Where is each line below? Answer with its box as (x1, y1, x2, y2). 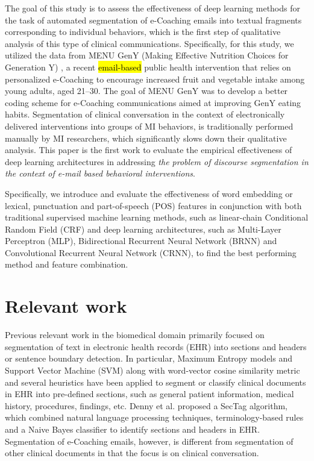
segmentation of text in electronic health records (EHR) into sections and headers (5, 340, 307, 353)
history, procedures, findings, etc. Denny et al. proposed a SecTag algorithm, (5, 399, 287, 412)
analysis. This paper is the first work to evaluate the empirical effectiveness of (5, 143, 292, 156)
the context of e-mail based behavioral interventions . (5, 167, 195, 180)
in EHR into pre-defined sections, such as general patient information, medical (5, 387, 294, 400)
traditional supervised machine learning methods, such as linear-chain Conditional (5, 211, 309, 224)
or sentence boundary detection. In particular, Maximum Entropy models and (5, 352, 292, 365)
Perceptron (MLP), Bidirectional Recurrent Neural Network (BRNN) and (5, 234, 277, 247)
